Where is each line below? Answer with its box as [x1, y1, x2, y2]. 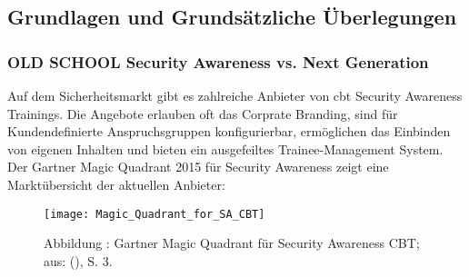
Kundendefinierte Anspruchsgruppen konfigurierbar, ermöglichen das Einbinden [7, 122, 451, 141]
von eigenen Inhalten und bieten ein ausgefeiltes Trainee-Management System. [7, 139, 444, 158]
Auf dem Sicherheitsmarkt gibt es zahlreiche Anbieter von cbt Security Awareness [7, 86, 463, 104]
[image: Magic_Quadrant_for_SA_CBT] [44, 207, 265, 221]
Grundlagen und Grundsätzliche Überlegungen [7, 3, 457, 31]
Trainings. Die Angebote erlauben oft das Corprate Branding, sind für [7, 104, 398, 123]
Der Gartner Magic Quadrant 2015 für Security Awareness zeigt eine [7, 157, 389, 176]
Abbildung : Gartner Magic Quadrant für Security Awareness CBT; [44, 233, 420, 252]
